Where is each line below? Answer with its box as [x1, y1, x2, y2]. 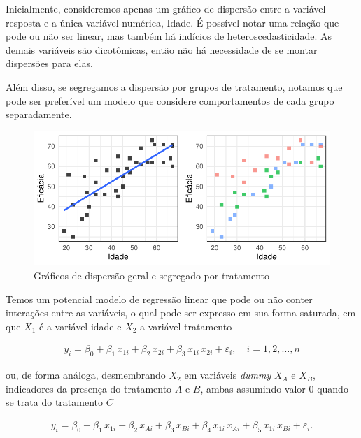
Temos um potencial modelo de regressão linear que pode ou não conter [6, 291, 313, 306]
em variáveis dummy [184, 367, 271, 382]
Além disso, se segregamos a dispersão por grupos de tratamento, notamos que [6, 79, 343, 94]
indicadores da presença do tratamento [6, 381, 172, 395]
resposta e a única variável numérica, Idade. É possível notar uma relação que [6, 15, 339, 29]
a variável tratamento [140, 319, 232, 333]
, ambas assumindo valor [200, 381, 306, 395]
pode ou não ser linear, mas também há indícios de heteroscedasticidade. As [6, 29, 332, 43]
